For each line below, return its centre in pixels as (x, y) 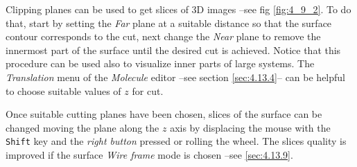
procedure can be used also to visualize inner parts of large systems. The (160, 63)
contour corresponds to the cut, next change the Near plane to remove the (163, 36)
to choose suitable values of (63, 90)
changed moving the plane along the (82, 127)
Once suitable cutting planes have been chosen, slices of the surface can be (164, 114)
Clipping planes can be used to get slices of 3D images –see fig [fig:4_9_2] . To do (178, 9)
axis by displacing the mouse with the (250, 127)
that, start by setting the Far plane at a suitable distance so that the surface (169, 23)
